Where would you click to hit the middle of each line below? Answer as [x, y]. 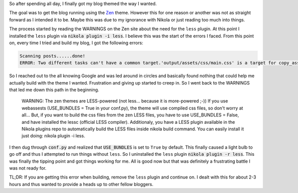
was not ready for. [28, 168]
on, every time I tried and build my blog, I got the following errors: [76, 43]
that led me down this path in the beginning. [54, 90]
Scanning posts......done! [52, 56]
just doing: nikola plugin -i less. [53, 136]
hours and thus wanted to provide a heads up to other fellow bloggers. [81, 184]
